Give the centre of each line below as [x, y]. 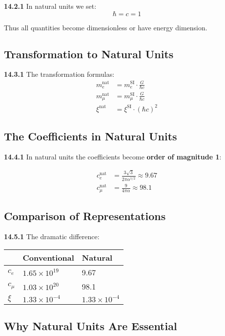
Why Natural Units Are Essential [91, 325]
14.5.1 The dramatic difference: [52, 236]
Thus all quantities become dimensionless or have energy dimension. [106, 27]
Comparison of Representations [85, 216]
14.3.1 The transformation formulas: [59, 74]
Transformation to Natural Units [89, 54]
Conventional [48, 257]
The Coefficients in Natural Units [91, 136]
